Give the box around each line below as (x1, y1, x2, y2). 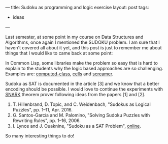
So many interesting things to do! (5, 133, 75, 139)
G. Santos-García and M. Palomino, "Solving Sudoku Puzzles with (12, 112, 150, 118)
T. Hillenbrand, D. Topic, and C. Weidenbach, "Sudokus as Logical (12, 101, 151, 107)
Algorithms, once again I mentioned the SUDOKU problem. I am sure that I (5, 39, 160, 45)
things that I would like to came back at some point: (5, 50, 113, 56)
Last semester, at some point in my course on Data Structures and (5, 34, 144, 40)
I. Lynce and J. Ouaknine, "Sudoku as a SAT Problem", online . (12, 123, 141, 129)
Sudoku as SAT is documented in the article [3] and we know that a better (5, 81, 160, 87)
